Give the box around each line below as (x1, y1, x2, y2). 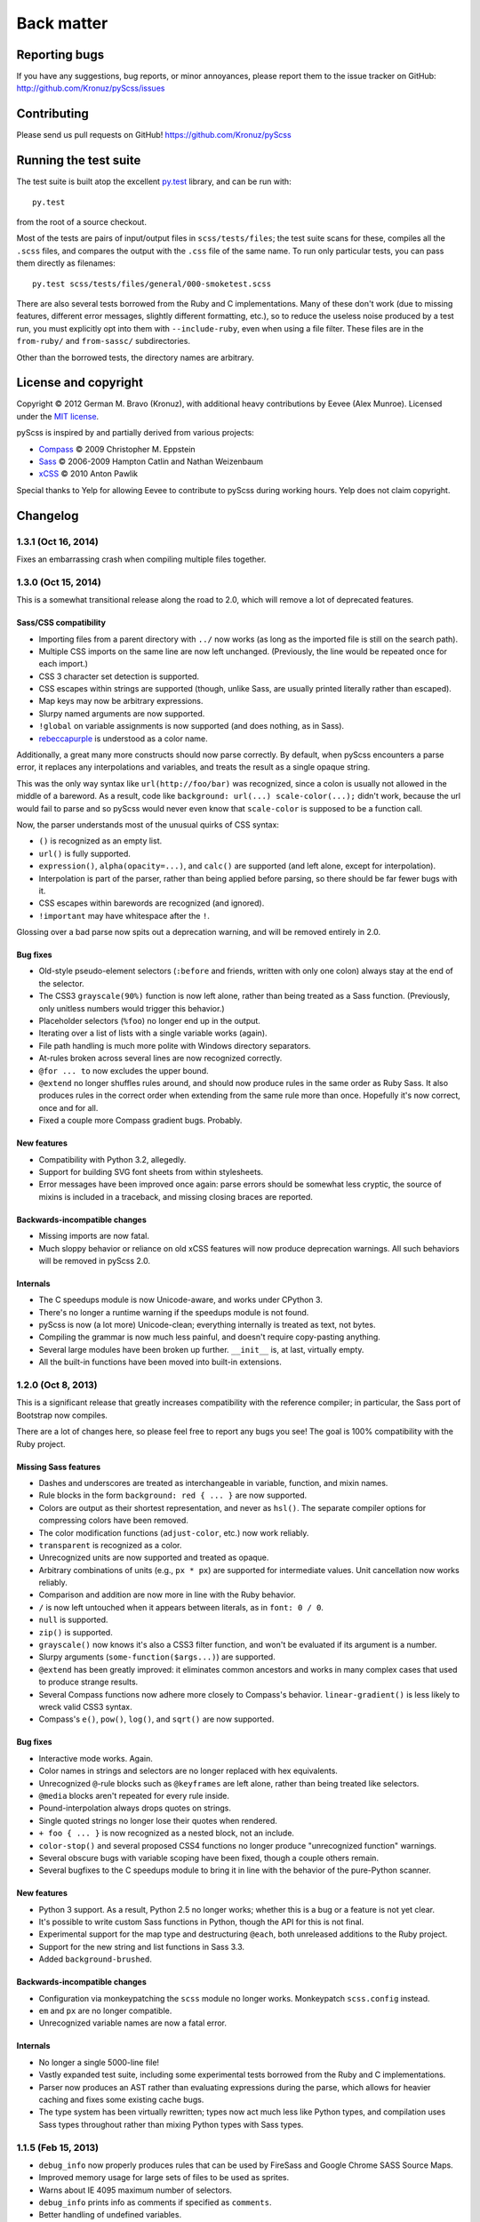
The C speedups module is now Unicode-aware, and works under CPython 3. (38, 1294, 324, 1306)
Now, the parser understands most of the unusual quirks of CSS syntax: (16, 819, 280, 830)
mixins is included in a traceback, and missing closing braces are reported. (38, 1191, 313, 1202)
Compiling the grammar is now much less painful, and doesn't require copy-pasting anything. (38, 1331, 381, 1342)
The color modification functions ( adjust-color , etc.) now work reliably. (38, 1527, 309, 1538)
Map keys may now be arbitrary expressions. (38, 696, 204, 707)
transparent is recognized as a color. (38, 1539, 182, 1550)
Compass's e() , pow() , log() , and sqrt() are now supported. (38, 1714, 275, 1724)
